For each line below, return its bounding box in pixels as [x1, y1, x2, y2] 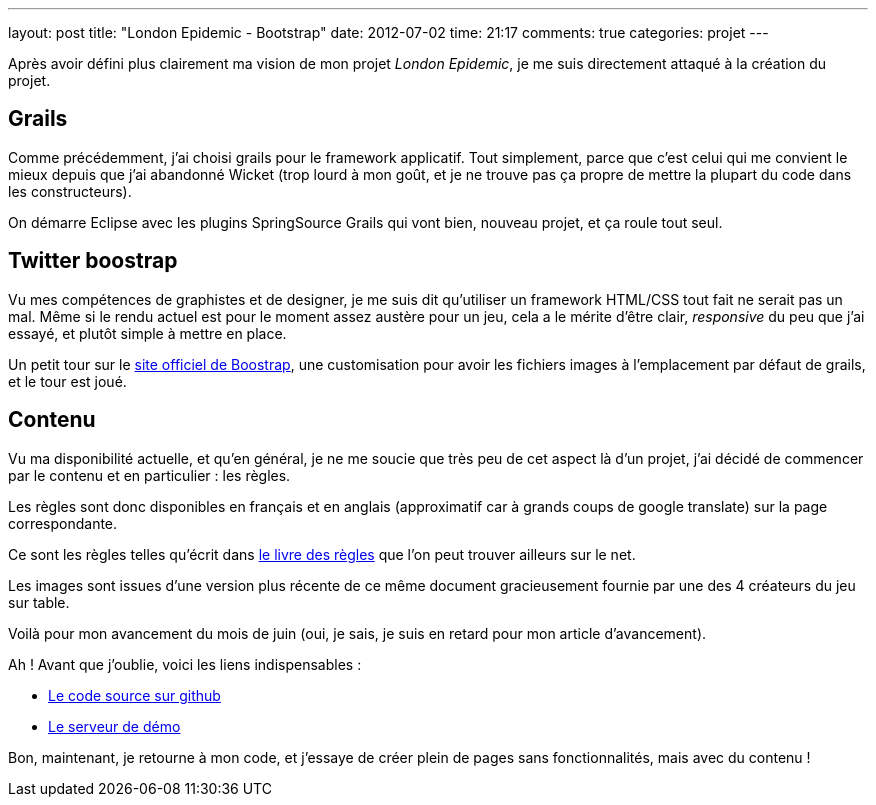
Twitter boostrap [8, 248, 178, 274]
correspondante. [8, 514, 118, 532]
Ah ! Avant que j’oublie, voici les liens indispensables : [8, 655, 362, 673]
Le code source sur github [48, 686, 221, 704]
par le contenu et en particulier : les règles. [8, 466, 291, 484]
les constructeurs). [8, 182, 132, 200]
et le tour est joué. [8, 372, 127, 390]
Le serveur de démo [48, 717, 181, 735]
